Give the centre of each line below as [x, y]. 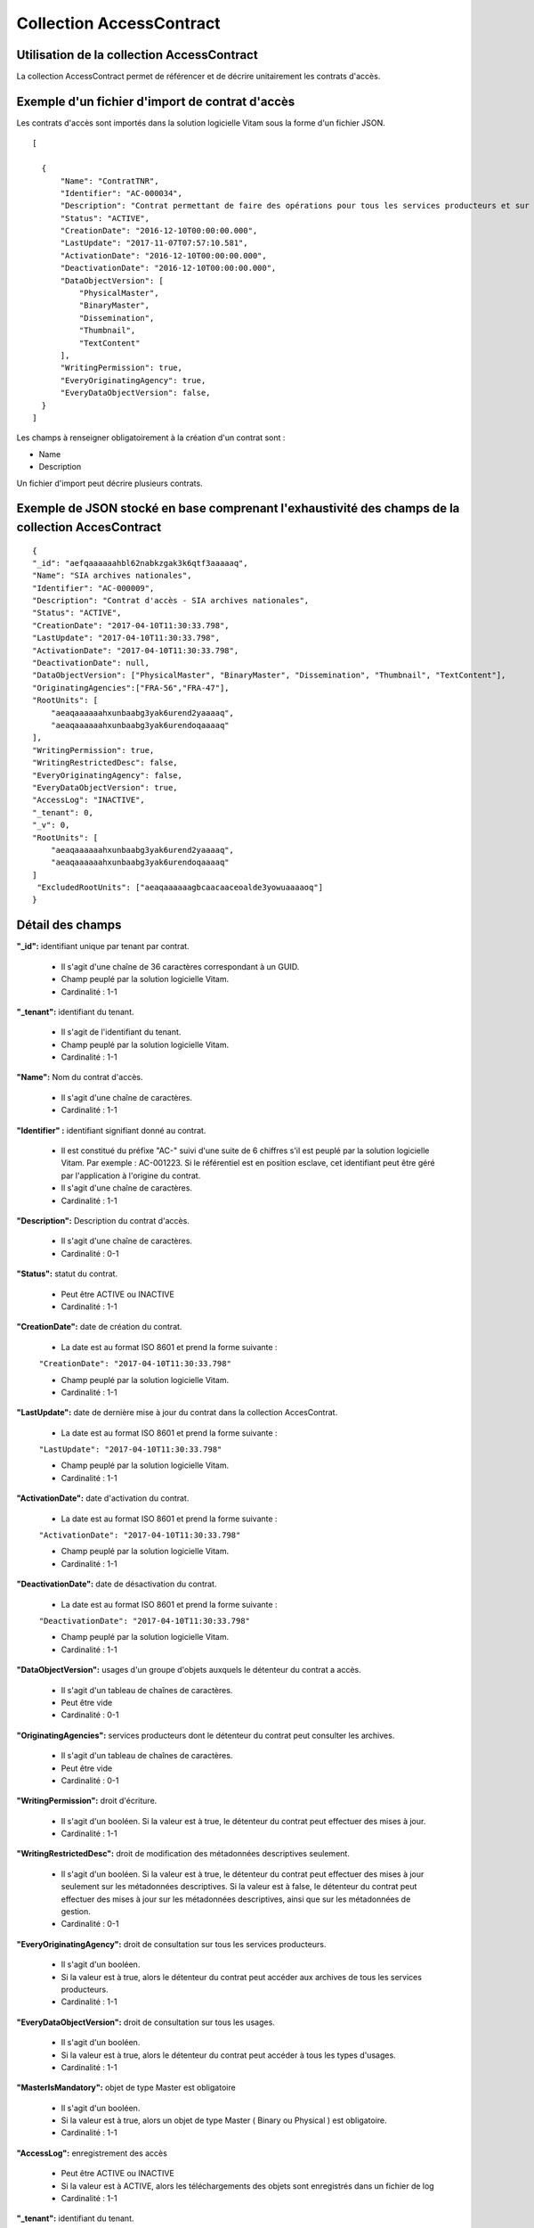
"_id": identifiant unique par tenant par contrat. [103, 946]
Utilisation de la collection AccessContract [137, 55]
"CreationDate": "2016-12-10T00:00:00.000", [159, 231]
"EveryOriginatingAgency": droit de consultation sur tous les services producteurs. [171, 1944]
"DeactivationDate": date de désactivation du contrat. [117, 1584]
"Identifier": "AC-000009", [93, 588]
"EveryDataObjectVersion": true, [105, 787]
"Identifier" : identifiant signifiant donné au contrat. [111, 1130]
